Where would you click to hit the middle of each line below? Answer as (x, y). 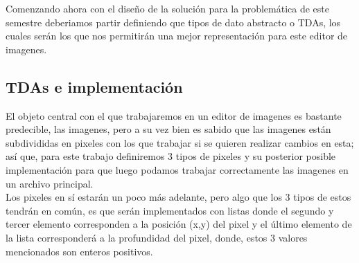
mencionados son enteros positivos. (79, 251)
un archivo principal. (50, 183)
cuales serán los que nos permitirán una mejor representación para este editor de (177, 36)
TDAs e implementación (94, 86)
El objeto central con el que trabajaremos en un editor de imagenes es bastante (174, 115)
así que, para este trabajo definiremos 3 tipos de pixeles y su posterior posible (171, 156)
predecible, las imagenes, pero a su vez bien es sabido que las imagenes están (168, 129)
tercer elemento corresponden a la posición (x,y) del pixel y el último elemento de (179, 224)
